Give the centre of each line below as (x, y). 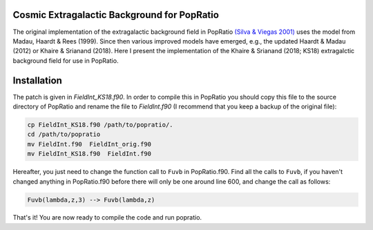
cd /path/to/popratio (64, 134)
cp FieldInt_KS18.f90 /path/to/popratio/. (100, 125)
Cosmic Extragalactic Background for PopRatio (116, 15)
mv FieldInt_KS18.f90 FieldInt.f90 (89, 154)
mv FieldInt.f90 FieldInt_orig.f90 (89, 144)
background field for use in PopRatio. (66, 60)
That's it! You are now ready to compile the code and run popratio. (107, 218)
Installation (37, 80)
